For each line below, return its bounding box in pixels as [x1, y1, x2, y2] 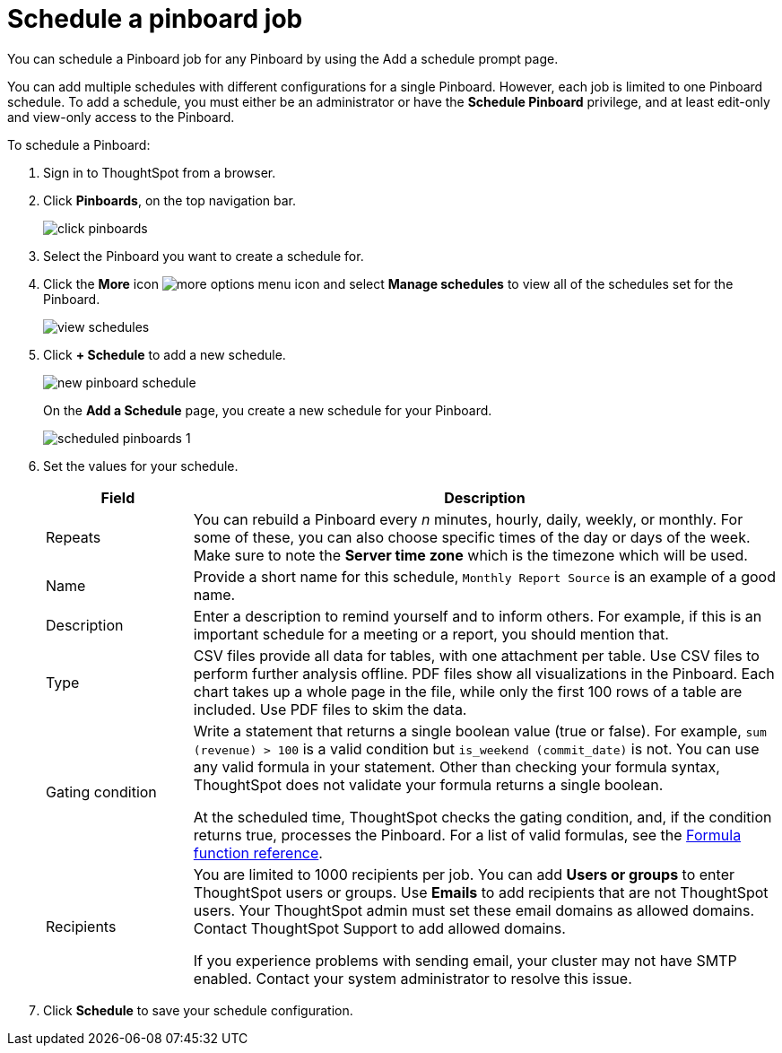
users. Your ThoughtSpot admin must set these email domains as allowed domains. [193, 901, 755, 919]
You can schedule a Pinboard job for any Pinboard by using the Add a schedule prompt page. [7, 50, 559, 66]
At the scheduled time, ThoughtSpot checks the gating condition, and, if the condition [193, 807, 772, 826]
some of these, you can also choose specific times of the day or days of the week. [193, 527, 751, 546]
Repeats [46, 527, 101, 546]
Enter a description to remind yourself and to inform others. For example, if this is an [193, 606, 762, 625]
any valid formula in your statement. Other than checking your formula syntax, [193, 757, 720, 776]
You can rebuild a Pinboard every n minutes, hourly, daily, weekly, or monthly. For [193, 509, 743, 528]
